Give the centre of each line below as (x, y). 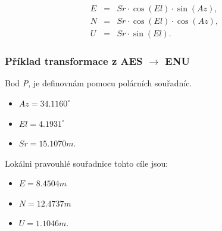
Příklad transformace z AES (74, 61)
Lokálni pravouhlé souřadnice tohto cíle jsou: (87, 163)
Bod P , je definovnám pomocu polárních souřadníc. (99, 83)
